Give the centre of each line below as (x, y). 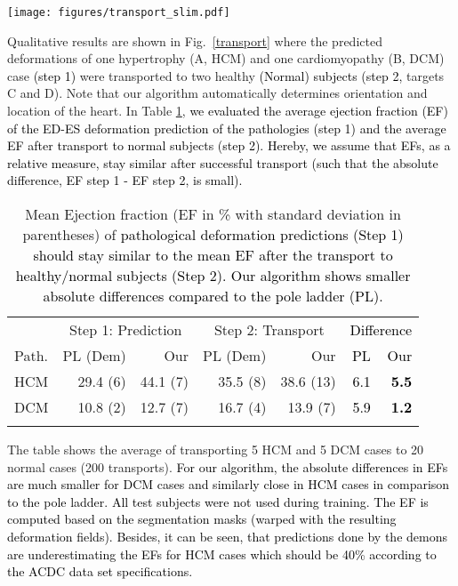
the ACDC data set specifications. (100, 571)
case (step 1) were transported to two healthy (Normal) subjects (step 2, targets (226, 75)
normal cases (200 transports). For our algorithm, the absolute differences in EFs (228, 466)
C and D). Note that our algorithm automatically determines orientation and (217, 93)
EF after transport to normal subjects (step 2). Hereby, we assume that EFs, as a (229, 145)
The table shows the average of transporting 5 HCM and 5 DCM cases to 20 (216, 449)
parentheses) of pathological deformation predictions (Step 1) (213, 234)
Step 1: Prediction (125, 329)
